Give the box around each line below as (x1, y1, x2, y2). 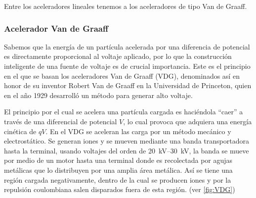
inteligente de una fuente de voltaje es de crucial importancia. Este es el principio (4, 61, 251, 71)
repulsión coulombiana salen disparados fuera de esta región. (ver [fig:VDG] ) (4, 184, 235, 195)
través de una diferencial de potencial (4, 116, 117, 126)
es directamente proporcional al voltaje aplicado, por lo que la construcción (4, 51, 232, 61)
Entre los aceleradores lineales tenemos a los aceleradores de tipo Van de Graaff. (4, 1, 247, 11)
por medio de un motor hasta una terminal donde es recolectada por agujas (4, 155, 233, 165)
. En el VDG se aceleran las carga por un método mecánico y (45, 126, 231, 136)
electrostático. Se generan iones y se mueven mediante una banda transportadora (4, 136, 249, 146)
